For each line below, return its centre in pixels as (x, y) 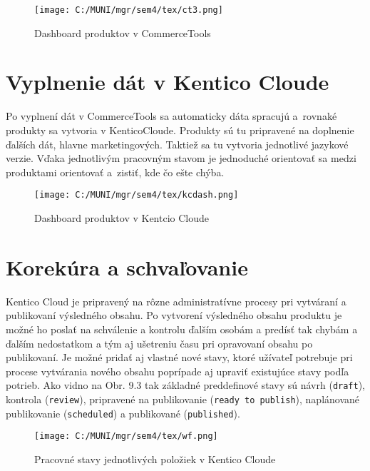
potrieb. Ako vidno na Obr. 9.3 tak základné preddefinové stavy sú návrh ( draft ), (186, 385)
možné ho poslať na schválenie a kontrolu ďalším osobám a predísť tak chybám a (182, 329)
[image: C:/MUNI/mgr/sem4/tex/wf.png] (126, 436)
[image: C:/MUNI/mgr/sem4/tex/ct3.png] (129, 10)
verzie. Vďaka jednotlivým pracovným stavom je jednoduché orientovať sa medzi (181, 158)
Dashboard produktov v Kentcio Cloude (122, 218)
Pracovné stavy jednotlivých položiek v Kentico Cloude (155, 459)
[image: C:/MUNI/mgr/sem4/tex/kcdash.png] (137, 195)
